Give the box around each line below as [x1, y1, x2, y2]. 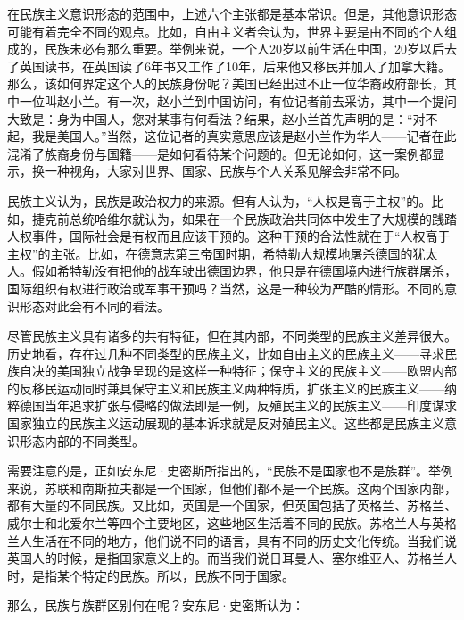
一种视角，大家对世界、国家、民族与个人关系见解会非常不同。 [44, 161, 407, 180]
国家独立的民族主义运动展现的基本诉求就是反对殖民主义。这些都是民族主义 [7, 414, 444, 433]
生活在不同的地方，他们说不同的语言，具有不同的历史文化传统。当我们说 [31, 531, 457, 550]
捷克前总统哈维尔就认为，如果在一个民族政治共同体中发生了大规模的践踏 [31, 209, 457, 227]
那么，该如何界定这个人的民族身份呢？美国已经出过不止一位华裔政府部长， [7, 74, 444, 93]
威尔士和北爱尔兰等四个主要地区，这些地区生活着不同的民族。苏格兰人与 [7, 514, 432, 533]
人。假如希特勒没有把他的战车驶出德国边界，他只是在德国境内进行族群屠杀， [7, 261, 457, 280]
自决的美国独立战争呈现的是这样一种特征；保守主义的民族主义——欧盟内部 [19, 361, 457, 380]
